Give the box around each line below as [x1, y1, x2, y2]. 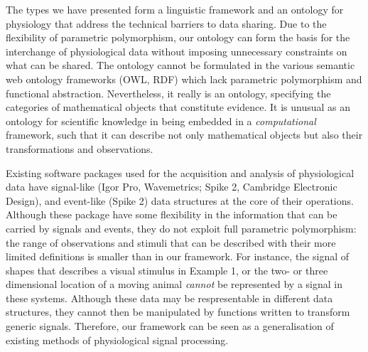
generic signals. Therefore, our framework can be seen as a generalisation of [6, 319, 334, 334]
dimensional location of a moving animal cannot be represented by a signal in [6, 277, 342, 292]
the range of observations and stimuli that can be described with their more [6, 235, 336, 250]
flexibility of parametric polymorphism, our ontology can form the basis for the [6, 30, 350, 45]
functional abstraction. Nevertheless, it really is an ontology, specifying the [6, 85, 331, 100]
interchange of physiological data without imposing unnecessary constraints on [6, 43, 347, 58]
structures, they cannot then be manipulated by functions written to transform [6, 304, 350, 319]
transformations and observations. [6, 141, 153, 156]
